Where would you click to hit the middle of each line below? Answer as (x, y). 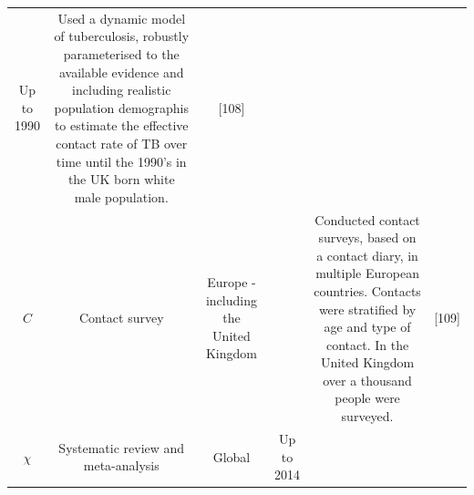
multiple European (367, 273)
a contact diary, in (367, 255)
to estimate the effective (121, 125)
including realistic (122, 90)
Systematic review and (122, 447)
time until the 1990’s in (121, 161)
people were (367, 398)
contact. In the (367, 344)
